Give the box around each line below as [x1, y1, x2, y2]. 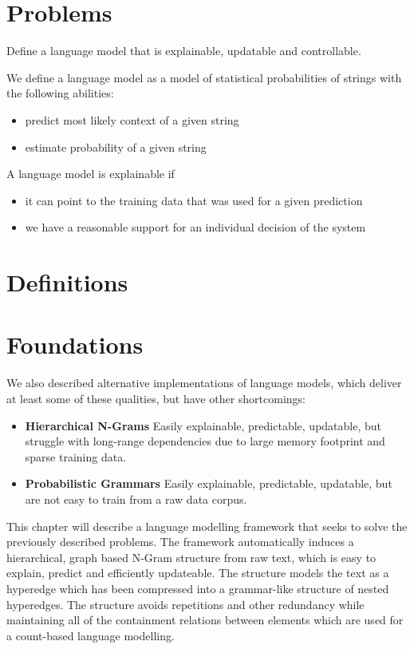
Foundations [6, 328, 144, 361]
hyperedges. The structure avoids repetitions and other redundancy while [6, 596, 365, 612]
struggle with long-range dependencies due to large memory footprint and [25, 433, 385, 449]
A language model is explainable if [6, 165, 175, 182]
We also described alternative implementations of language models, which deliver [6, 374, 402, 391]
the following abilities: [6, 85, 114, 101]
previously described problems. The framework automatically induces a [6, 533, 354, 550]
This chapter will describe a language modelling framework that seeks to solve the [6, 517, 408, 534]
